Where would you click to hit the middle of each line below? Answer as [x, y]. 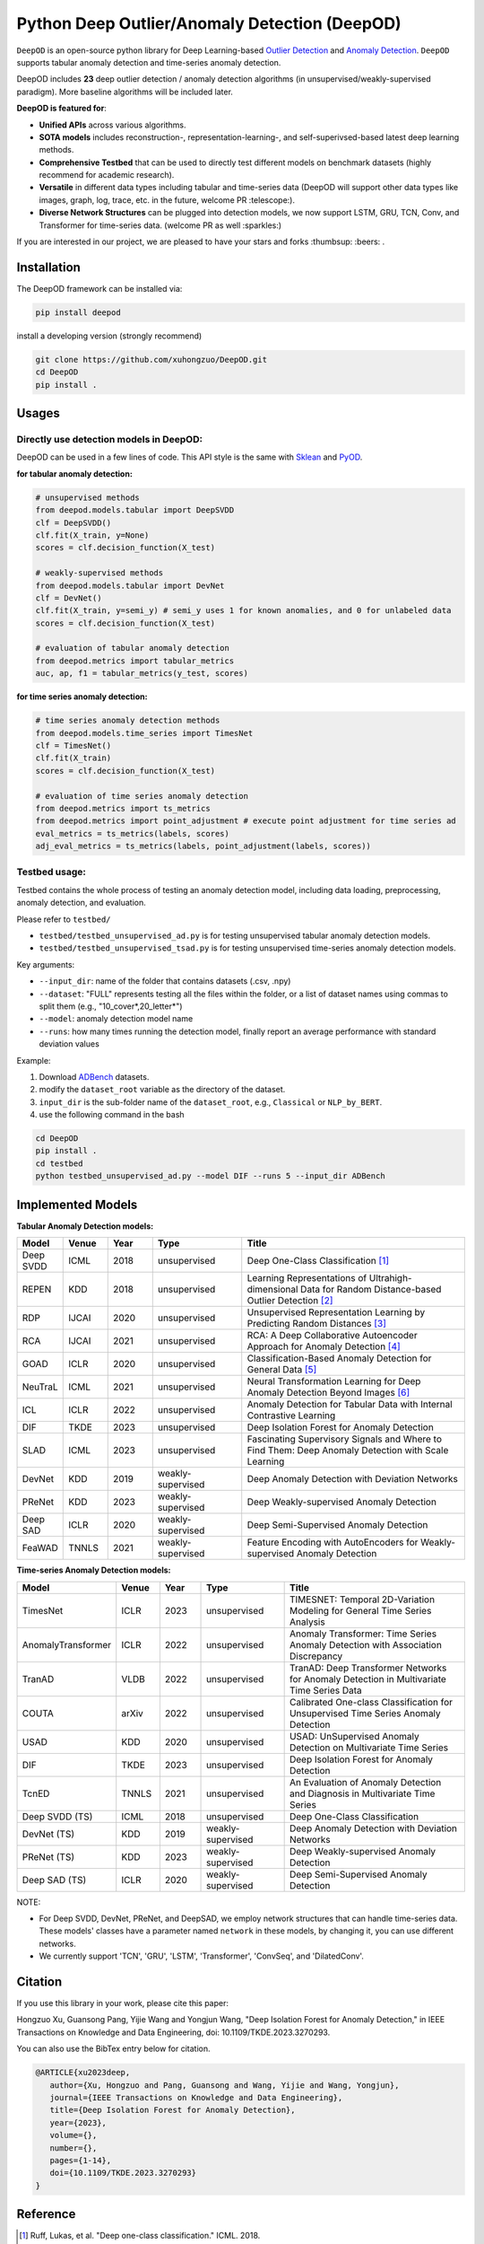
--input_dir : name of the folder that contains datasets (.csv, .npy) [165, 981]
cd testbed [59, 1163]
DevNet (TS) [48, 1834]
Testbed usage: [52, 872]
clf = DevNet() [69, 598]
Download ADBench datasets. [94, 1076]
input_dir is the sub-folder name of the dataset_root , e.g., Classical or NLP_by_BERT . [211, 1102]
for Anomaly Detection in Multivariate [368, 1679]
